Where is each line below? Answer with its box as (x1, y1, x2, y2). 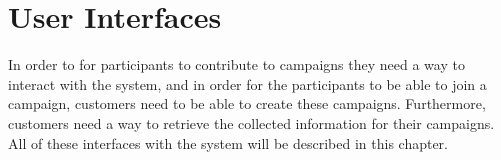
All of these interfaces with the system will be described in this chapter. (8, 132, 448, 153)
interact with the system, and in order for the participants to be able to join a (8, 73, 487, 94)
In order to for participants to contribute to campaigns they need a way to (8, 54, 465, 75)
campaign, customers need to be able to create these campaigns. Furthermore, (8, 93, 486, 114)
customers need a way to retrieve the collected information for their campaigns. (8, 112, 495, 133)
